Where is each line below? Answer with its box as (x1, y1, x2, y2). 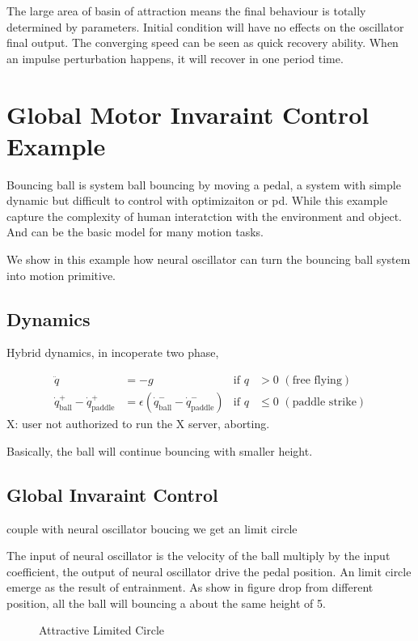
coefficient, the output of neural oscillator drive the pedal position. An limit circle (6, 562, 412, 579)
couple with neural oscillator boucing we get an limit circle (6, 520, 298, 537)
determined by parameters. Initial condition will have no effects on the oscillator (6, 18, 404, 35)
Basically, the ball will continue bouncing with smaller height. (6, 442, 313, 459)
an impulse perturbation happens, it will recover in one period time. (6, 49, 344, 66)
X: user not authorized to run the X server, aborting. (6, 415, 270, 432)
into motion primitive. (6, 266, 116, 283)
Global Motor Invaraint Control (6, 97, 369, 130)
